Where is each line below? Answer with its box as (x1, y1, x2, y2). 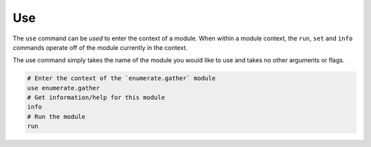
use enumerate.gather (27, 84, 100, 92)
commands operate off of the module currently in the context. (12, 43, 188, 51)
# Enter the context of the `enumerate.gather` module (27, 75, 216, 82)
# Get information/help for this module (27, 94, 165, 102)
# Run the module (27, 113, 86, 120)
